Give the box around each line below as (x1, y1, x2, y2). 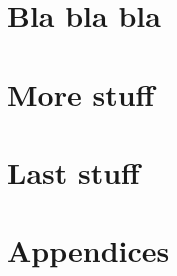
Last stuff (7, 151, 140, 192)
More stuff (7, 73, 155, 114)
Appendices (7, 230, 170, 271)
